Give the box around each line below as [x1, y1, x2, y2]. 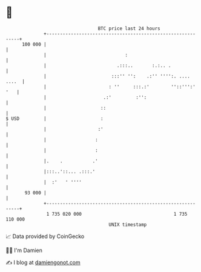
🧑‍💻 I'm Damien [5, 247, 43, 254]
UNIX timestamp [108, 221, 147, 228]
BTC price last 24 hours [97, 25, 161, 32]
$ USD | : [5, 115, 104, 122]
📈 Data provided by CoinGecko [5, 233, 85, 240]
